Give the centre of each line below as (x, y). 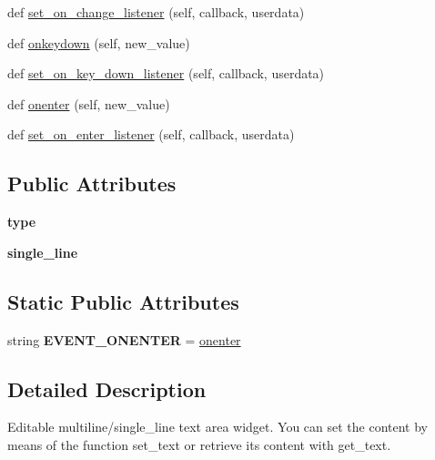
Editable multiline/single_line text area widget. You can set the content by (217, 427)
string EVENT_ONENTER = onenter (124, 339)
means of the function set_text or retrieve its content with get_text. (199, 444)
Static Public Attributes (123, 301)
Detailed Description (107, 388)
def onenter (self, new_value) (89, 103)
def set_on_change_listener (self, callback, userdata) (156, 12)
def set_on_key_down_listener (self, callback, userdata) (166, 73)
